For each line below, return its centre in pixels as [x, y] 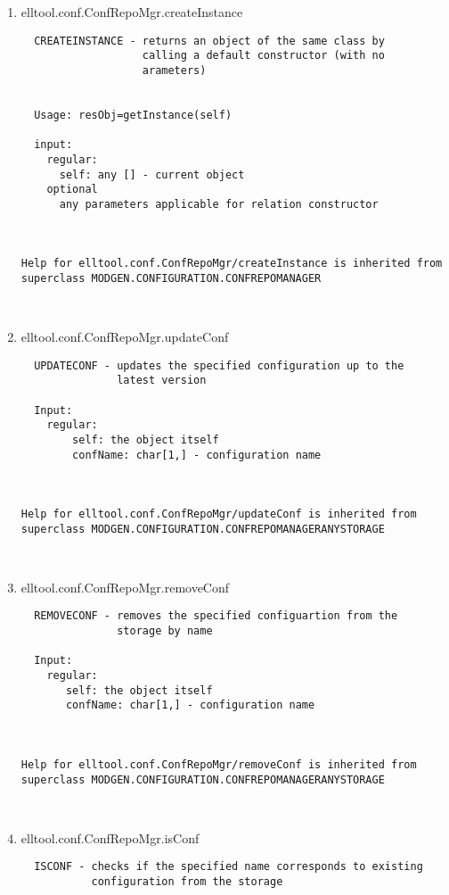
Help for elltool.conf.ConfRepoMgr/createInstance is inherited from [232, 264]
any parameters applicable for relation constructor [219, 204]
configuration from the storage [187, 881]
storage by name [165, 631]
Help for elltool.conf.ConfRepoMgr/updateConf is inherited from [219, 514]
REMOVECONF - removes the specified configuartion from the [216, 616]
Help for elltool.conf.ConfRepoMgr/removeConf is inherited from [219, 765]
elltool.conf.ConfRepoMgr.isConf [110, 837]
